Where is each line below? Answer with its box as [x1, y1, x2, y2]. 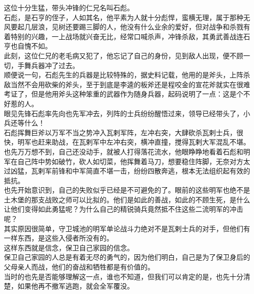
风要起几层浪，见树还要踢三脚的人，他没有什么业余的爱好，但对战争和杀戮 [4, 22, 243, 32]
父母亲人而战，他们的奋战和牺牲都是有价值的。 [4, 262, 154, 272]
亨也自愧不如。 [4, 41, 52, 51]
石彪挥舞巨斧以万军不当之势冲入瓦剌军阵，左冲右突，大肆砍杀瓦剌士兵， [4, 127, 236, 137]
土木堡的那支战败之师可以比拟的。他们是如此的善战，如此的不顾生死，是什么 [4, 194, 250, 204]
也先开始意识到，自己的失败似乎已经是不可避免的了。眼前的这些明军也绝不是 [4, 185, 250, 195]
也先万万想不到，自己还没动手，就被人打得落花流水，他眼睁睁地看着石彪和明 [4, 146, 250, 156]
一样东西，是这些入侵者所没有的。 [4, 233, 113, 243]
